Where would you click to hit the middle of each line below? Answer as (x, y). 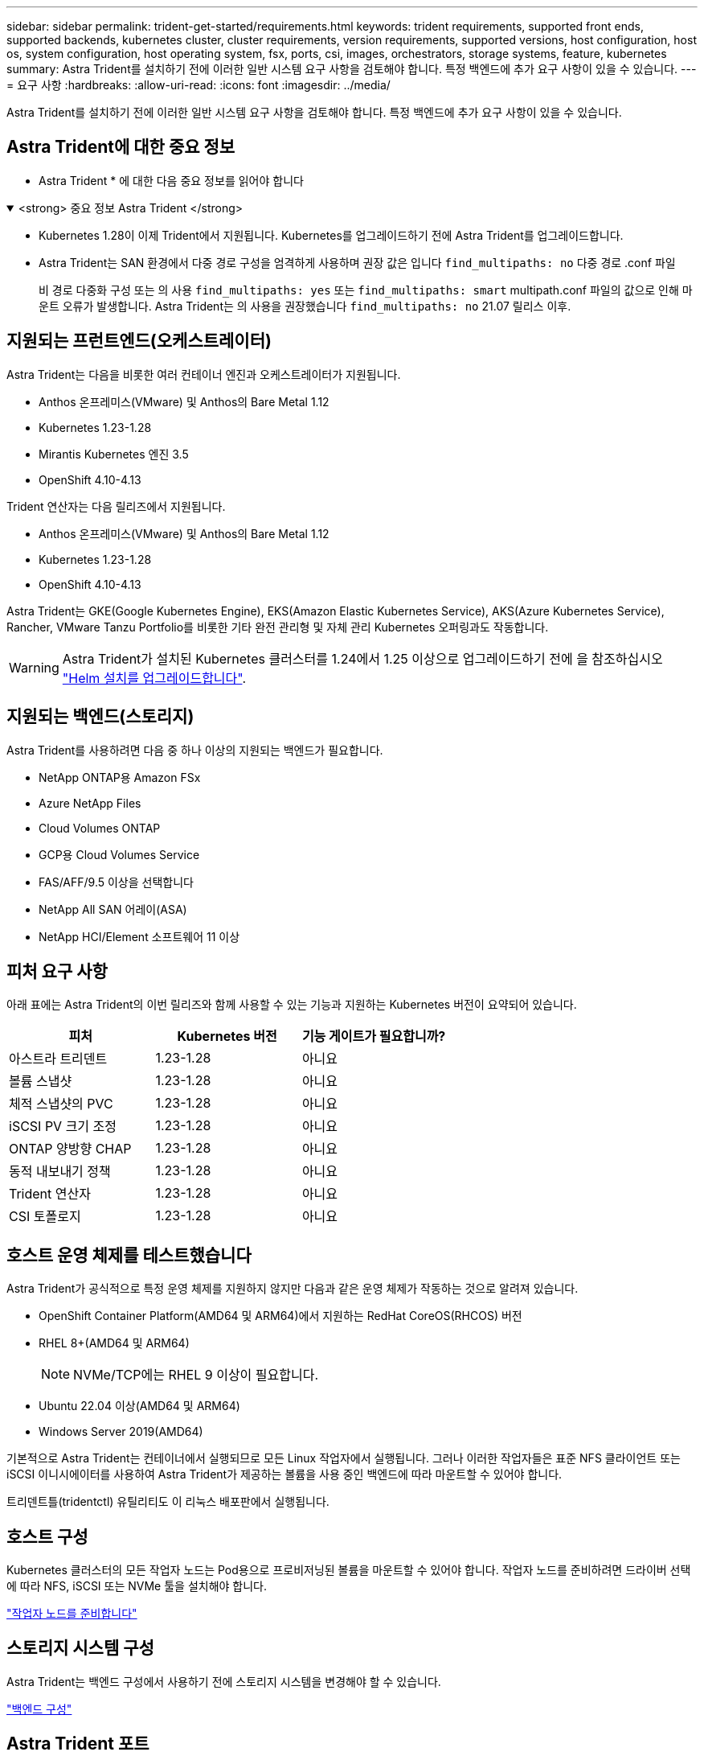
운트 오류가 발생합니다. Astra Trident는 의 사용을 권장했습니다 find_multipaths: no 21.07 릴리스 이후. (305, 306)
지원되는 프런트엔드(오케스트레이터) (139, 341)
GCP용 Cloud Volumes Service (119, 854)
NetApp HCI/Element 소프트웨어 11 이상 (139, 936)
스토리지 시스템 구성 (80, 1648)
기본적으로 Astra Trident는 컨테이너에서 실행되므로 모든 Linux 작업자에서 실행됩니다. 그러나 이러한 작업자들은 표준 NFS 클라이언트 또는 (344, 1458)
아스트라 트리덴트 (58, 1059)
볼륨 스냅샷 (41, 1082)
